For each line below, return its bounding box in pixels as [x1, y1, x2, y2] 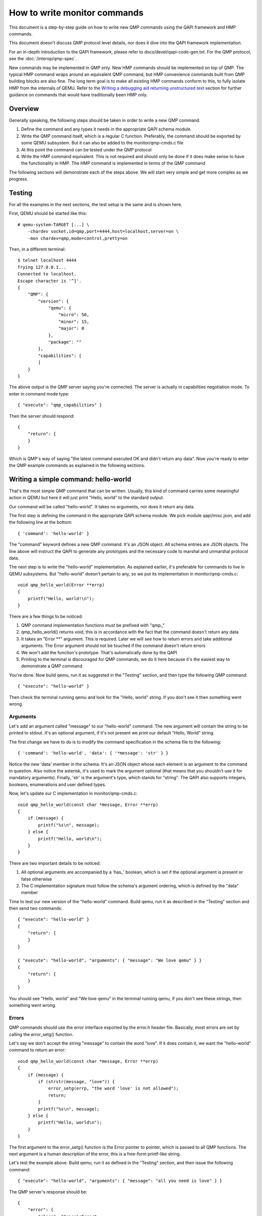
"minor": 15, [58, 319, 90, 324]
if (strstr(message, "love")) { [38, 1079, 115, 1085]
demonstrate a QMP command [21, 663, 82, 669]
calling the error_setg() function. [9, 1031, 74, 1037]
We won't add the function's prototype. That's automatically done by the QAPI [21, 649, 177, 655]
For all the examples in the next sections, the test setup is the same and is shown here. [9, 202, 182, 207]
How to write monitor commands [9, 7, 144, 18]
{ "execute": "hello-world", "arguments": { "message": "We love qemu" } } [17, 957, 202, 963]
